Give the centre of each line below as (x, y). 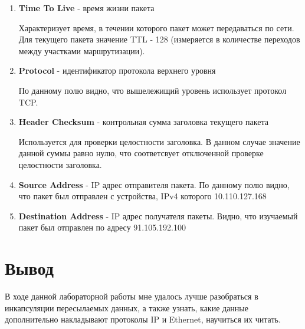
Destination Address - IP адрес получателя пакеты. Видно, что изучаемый (158, 216)
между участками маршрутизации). (82, 50)
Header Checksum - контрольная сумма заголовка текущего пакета (143, 122)
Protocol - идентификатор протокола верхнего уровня (117, 70)
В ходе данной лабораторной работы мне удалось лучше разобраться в (132, 296)
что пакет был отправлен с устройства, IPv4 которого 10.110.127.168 (142, 196)
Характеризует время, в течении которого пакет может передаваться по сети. (156, 27)
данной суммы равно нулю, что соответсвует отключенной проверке (141, 153)
